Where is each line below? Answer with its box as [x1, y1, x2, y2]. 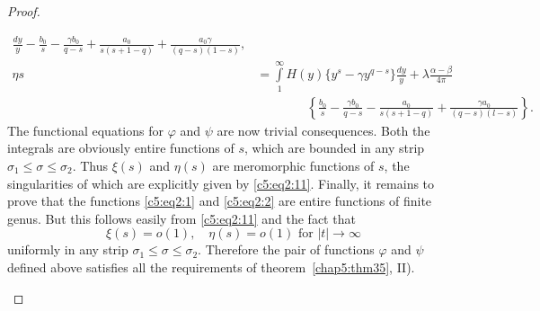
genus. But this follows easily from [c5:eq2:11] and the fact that [7, 209, 356, 227]
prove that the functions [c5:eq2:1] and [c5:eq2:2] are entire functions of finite [7, 191, 432, 210]
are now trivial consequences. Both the [217, 120, 430, 139]
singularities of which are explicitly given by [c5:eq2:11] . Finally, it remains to [7, 173, 435, 192]
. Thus [72, 156, 109, 175]
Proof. [7, 2, 40, 20]
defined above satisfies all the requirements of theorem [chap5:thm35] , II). [7, 258, 415, 276]
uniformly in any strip [7, 240, 128, 259]
